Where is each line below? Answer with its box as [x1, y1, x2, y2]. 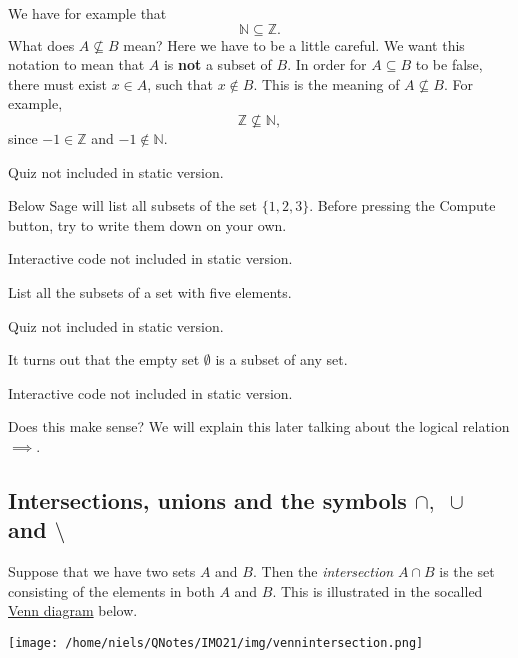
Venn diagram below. [8, 600, 138, 621]
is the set [439, 561, 495, 582]
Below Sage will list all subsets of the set [8, 195, 258, 216]
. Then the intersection [252, 561, 394, 582]
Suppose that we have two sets [8, 561, 196, 582]
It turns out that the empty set [8, 349, 200, 370]
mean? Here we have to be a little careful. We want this [123, 34, 465, 55]
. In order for [287, 54, 367, 75]
